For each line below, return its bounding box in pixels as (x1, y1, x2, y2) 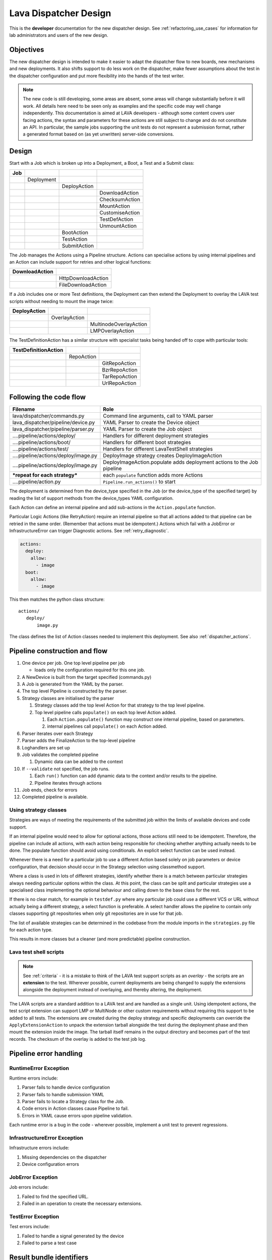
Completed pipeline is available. (22, 794, 88, 800)
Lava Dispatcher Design (9, 8, 111, 19)
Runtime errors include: (9, 1075, 58, 1081)
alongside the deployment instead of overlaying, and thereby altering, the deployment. (23, 987, 202, 993)
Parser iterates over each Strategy (22, 730, 93, 736)
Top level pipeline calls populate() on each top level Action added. (34, 709, 177, 715)
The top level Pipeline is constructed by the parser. (22, 688, 128, 694)
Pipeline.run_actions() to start (103, 478, 176, 485)
